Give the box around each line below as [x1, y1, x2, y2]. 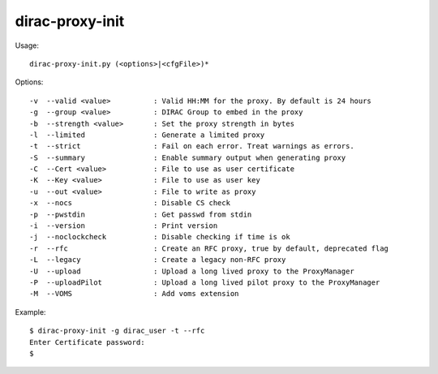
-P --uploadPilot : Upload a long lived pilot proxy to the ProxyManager [29, 277, 380, 287]
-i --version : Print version [29, 221, 218, 230]
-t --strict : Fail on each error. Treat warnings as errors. [29, 142, 354, 151]
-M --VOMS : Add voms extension [29, 289, 239, 299]
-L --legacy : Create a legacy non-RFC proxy [29, 256, 286, 264]
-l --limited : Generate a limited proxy [29, 130, 265, 140]
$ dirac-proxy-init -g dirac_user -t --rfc [29, 326, 205, 336]
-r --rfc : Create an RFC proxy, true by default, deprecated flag [29, 243, 389, 253]
